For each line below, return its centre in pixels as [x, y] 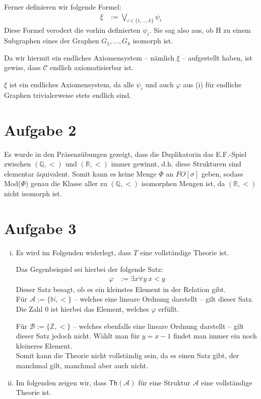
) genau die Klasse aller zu [66, 183]
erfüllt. [169, 309]
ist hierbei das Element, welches [100, 309]
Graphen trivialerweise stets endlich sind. [68, 95]
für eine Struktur [164, 382]
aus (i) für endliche [212, 84]
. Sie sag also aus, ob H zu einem [200, 30]
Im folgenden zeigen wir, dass [61, 382]
